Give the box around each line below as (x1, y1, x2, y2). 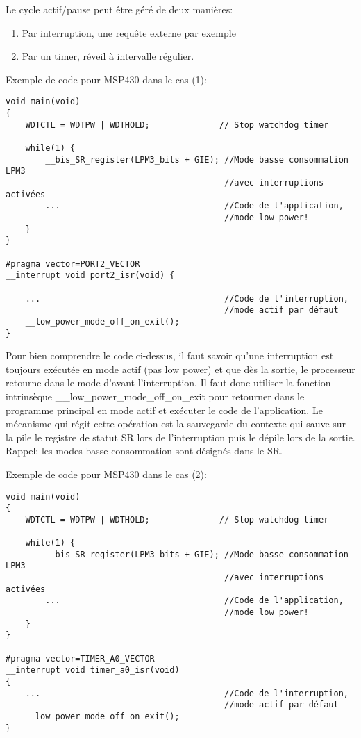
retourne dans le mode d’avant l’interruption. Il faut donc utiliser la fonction (6, 375, 331, 390)
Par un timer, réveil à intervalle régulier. (22, 49, 194, 63)
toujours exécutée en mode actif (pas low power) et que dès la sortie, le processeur (6, 361, 355, 376)
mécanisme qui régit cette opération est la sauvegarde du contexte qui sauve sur (6, 416, 346, 431)
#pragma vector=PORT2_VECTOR (6, 259, 140, 269)
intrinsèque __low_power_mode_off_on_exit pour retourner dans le (6, 388, 305, 403)
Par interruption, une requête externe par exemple (22, 25, 236, 40)
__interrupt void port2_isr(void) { (6, 270, 175, 281)
